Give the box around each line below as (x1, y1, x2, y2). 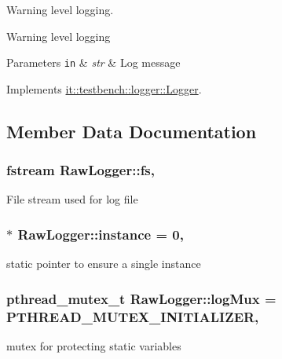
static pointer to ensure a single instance (6, 255, 201, 272)
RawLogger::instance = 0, (17, 224, 184, 244)
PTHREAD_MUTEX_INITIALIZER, (6, 306, 259, 326)
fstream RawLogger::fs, (6, 160, 156, 180)
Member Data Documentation (6, 119, 257, 143)
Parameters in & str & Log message (6, 54, 181, 71)
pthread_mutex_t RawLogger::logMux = (6, 288, 277, 308)
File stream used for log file (6, 191, 138, 207)
